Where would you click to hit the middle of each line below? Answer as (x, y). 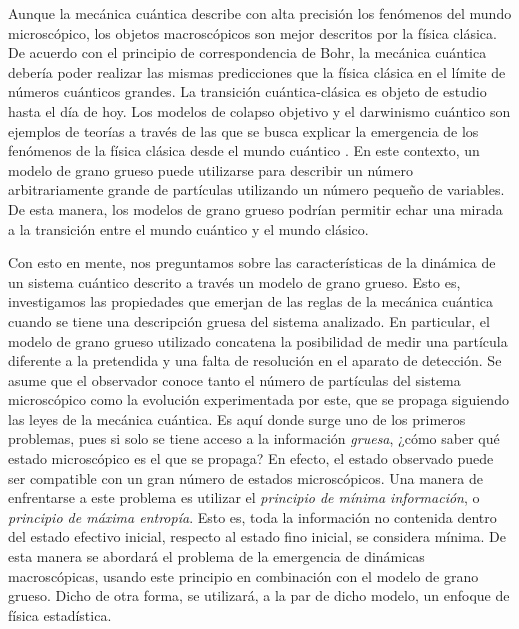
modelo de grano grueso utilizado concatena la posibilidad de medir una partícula (258, 340)
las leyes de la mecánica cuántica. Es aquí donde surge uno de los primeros (237, 418)
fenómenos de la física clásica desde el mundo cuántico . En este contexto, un (244, 150)
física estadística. (60, 614)
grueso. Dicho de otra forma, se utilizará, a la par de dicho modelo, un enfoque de (259, 595)
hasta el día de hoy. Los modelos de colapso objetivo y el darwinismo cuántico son (259, 110)
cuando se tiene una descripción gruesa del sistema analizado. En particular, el (249, 320)
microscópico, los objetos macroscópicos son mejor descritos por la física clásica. (252, 32)
